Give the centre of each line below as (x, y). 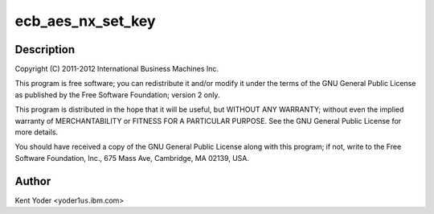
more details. (37, 132)
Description (45, 49)
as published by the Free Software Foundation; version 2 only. (117, 95)
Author (33, 181)
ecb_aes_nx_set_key (85, 21)
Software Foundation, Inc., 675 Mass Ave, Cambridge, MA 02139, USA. (132, 158)
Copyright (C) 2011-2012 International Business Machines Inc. (117, 69)
